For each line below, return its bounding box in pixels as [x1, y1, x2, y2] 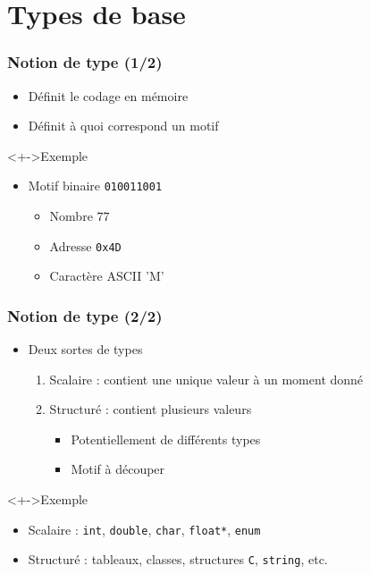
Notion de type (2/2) [7, 304, 163, 326]
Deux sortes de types [28, 340, 143, 359]
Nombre [49, 207, 93, 225]
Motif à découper [71, 460, 165, 478]
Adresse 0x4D [49, 236, 122, 255]
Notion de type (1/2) [7, 51, 163, 73]
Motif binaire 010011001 [28, 176, 163, 195]
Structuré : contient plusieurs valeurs [49, 400, 252, 418]
